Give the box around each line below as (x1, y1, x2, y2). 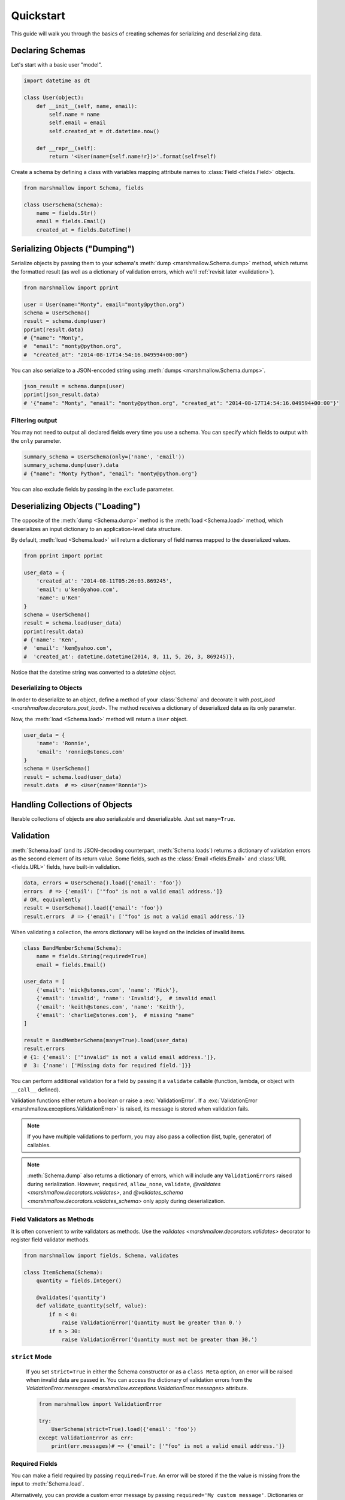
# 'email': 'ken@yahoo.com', (23, 645, 113, 652)
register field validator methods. (11, 1236, 90, 1243)
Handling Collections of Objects (11, 799, 133, 809)
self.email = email (49, 119, 106, 126)
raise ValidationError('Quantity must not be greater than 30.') (61, 1336, 258, 1343)
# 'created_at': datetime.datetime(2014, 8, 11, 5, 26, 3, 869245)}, (23, 653, 236, 660)
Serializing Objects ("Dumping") (11, 244, 135, 254)
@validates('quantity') (36, 1294, 106, 1301)
